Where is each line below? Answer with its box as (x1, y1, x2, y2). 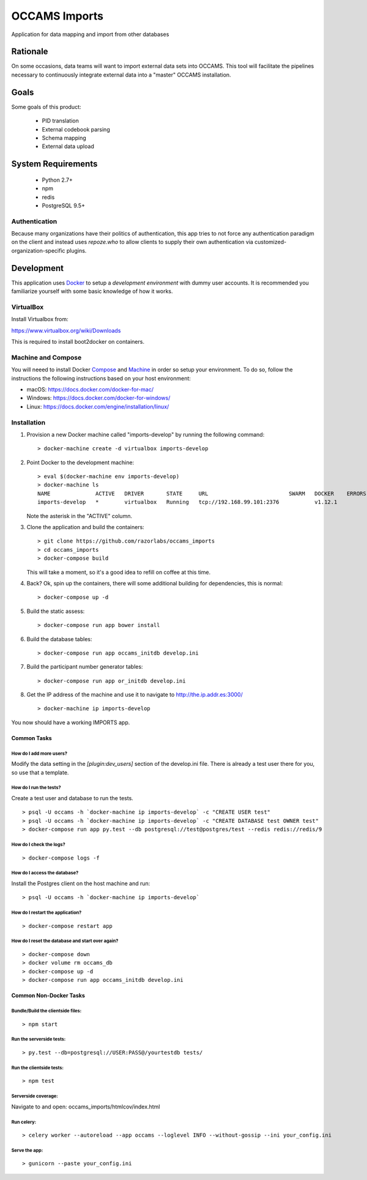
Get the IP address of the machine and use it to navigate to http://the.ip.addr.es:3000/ (26, 691, 243, 699)
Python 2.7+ (42, 176, 73, 184)
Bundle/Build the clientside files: (11, 1008, 82, 1014)
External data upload (42, 143, 94, 150)
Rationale (11, 46, 48, 57)
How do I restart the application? (11, 910, 82, 916)
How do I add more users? (11, 750, 67, 757)
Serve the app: (11, 1147, 43, 1153)
